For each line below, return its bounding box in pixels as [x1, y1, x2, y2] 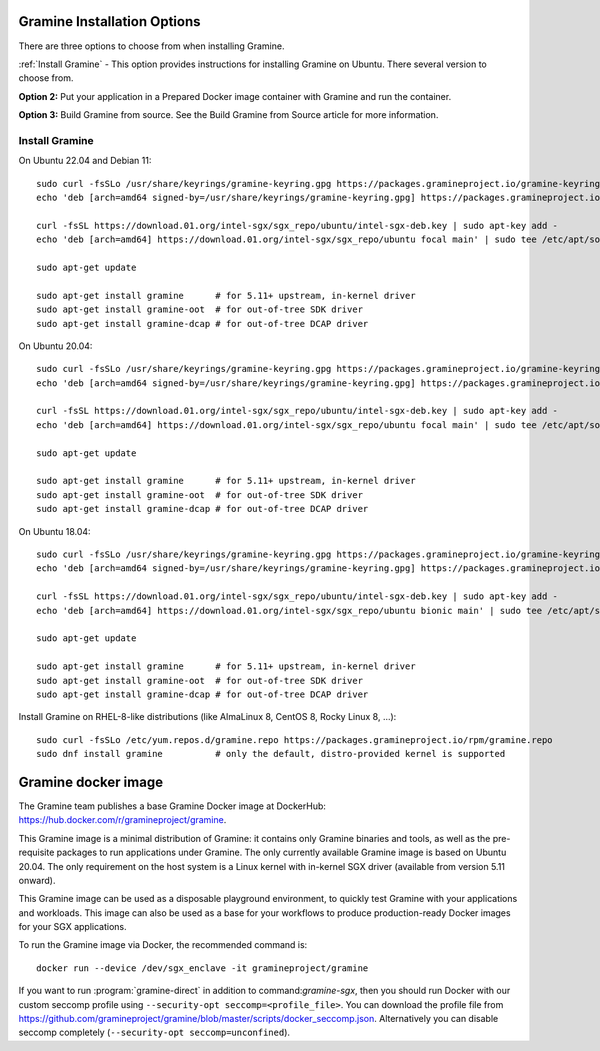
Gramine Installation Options [18, 13, 201, 30]
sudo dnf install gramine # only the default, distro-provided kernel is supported [36, 748, 506, 760]
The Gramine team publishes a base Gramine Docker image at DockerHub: [18, 800, 327, 812]
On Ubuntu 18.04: [18, 525, 91, 537]
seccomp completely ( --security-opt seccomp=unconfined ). [18, 1026, 290, 1039]
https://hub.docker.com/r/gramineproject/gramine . [18, 814, 227, 826]
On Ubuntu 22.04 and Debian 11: [18, 155, 152, 167]
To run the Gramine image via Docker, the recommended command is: [18, 939, 308, 951]
